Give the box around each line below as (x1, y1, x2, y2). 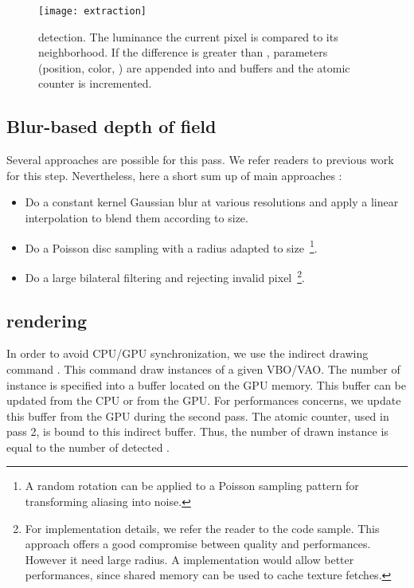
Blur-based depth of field (6, 114, 217, 139)
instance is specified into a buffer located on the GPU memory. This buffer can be (6, 376, 406, 393)
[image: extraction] (38, 6, 147, 17)
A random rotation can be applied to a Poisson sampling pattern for (25, 477, 359, 494)
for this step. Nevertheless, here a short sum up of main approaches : (6, 167, 342, 183)
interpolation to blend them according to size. (25, 210, 248, 226)
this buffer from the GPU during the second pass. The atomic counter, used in (6, 407, 389, 424)
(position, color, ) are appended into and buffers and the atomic (38, 59, 350, 76)
